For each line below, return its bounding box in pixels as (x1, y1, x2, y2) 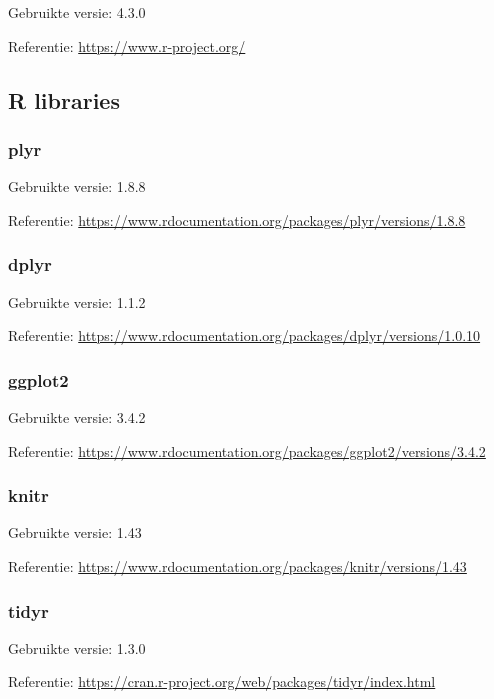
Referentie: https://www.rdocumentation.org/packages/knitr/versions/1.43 (8, 556, 467, 576)
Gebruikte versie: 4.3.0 (8, 2, 146, 22)
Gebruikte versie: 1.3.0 (8, 637, 146, 658)
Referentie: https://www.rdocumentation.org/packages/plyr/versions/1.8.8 (8, 209, 466, 230)
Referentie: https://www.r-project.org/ (8, 35, 246, 56)
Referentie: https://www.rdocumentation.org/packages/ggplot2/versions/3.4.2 (8, 440, 486, 461)
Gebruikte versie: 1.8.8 (8, 176, 146, 197)
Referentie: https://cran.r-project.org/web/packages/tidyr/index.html (8, 671, 436, 692)
